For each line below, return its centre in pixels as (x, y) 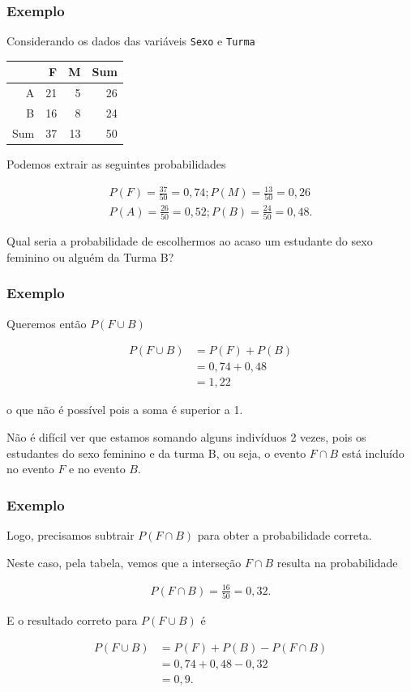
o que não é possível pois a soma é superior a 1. (125, 410)
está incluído (373, 453)
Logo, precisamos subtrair (71, 535)
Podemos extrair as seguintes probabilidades (116, 164)
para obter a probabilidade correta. (285, 535)
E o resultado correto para (72, 620)
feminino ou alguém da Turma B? (90, 256)
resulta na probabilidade (337, 562)
